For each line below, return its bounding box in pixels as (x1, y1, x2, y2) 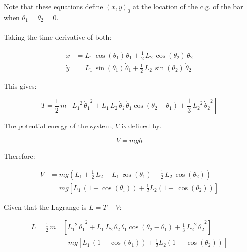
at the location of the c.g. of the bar (133, 1, 243, 11)
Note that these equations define (4, 1, 103, 11)
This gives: (4, 80, 37, 91)
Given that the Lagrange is (4, 201, 87, 212)
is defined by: (121, 121, 162, 131)
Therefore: (4, 150, 35, 161)
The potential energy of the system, (4, 121, 113, 131)
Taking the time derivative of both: (4, 31, 112, 42)
